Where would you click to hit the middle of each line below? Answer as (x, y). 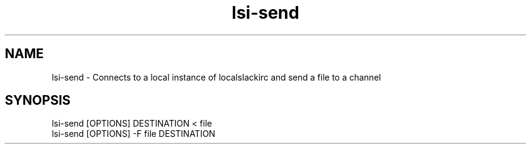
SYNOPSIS (38, 101)
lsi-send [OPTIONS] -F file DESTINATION (134, 134)
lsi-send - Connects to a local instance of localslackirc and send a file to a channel (216, 77)
